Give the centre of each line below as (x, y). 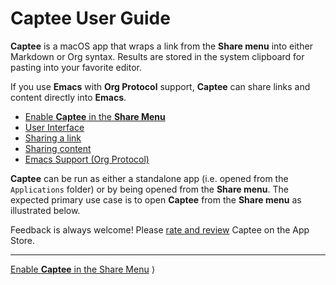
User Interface (54, 127)
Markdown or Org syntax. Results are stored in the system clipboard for (157, 56)
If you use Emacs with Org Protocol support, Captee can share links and (160, 86)
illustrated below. (45, 210)
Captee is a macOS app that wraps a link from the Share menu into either (161, 46)
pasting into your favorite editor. (76, 67)
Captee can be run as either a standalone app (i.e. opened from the (149, 178)
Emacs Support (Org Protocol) (87, 159)
